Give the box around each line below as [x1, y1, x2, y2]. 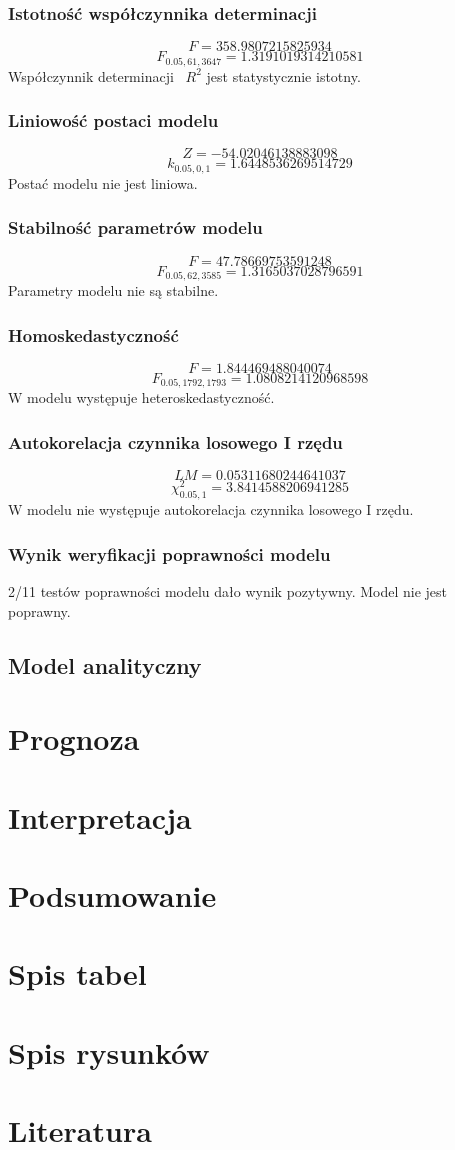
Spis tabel [8, 953, 147, 994]
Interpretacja [8, 796, 192, 837]
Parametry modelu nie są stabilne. [8, 280, 219, 301]
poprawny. [8, 600, 71, 621]
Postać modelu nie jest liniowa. [8, 172, 198, 193]
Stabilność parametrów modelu [8, 215, 263, 240]
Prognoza [8, 718, 140, 759]
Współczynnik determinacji [8, 65, 174, 86]
